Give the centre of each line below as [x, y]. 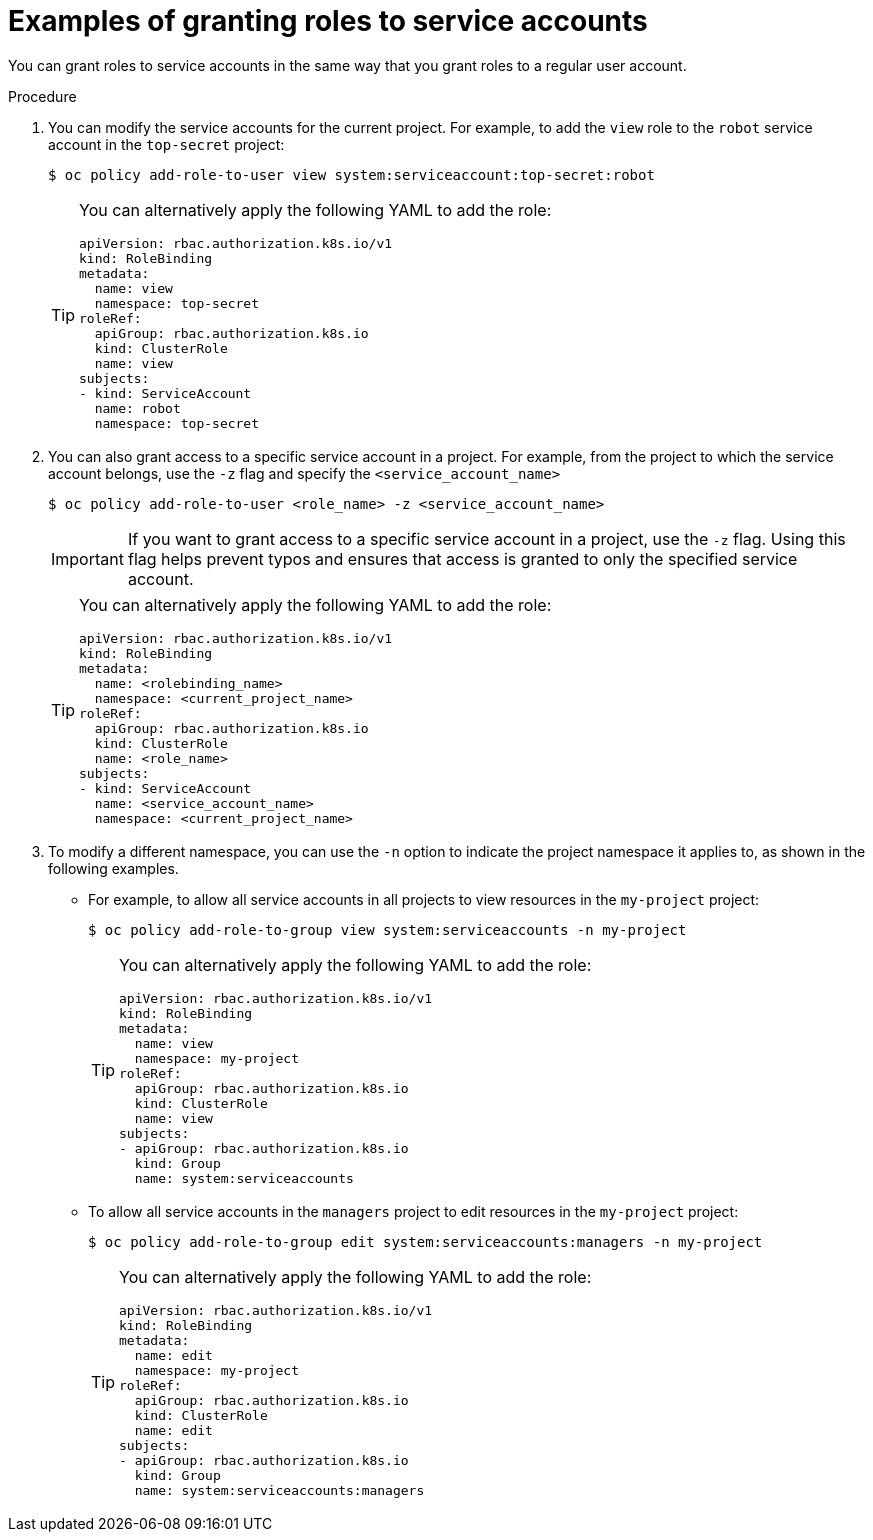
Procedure [42, 96]
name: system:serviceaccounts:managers [279, 1490]
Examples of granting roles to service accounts [328, 21]
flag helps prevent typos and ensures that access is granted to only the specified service [462, 558]
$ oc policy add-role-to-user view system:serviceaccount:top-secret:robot [351, 174]
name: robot [137, 408]
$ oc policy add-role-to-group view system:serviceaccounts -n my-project [387, 929]
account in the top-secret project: [166, 144]
